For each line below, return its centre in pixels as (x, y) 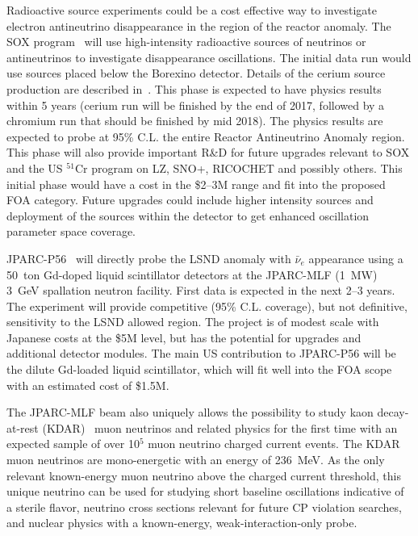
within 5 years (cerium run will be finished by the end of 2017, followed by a (196, 105)
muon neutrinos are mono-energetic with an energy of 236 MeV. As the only (196, 460)
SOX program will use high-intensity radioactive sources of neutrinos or (186, 42)
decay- (393, 412)
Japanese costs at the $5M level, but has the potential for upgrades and (184, 337)
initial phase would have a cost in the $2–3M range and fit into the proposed (196, 184)
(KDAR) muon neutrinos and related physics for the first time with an (220, 427)
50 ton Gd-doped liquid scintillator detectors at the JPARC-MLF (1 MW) (192, 274)
